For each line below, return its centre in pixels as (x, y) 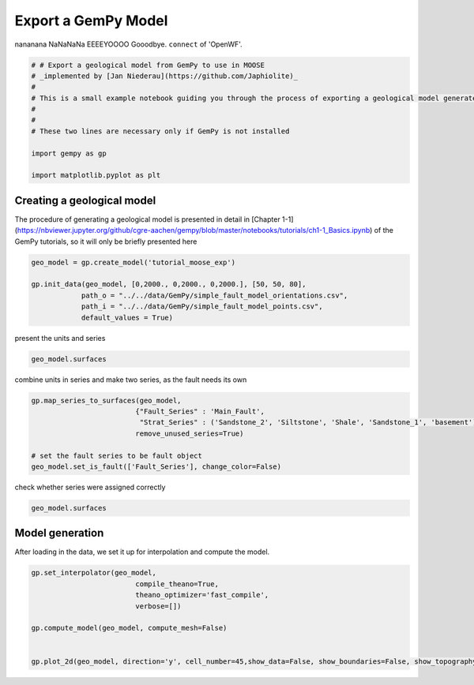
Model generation (59, 533)
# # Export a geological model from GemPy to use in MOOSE (148, 65)
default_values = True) (127, 317)
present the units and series (60, 338)
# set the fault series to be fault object (117, 455)
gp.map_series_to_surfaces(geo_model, (106, 400)
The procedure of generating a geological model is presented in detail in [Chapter (147, 219)
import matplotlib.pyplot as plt (96, 175)
